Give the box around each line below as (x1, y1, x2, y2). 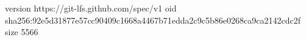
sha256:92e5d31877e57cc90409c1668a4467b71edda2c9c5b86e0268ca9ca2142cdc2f (5, 13, 301, 26)
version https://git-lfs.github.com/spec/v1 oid (5, 2, 177, 14)
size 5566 (5, 25, 38, 38)
